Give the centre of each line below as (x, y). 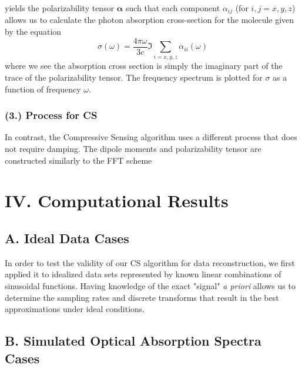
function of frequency (43, 89)
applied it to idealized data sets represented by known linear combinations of (143, 274)
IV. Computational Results (117, 200)
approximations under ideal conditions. (75, 309)
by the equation (33, 32)
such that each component (173, 8)
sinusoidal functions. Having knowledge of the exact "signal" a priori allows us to (150, 285)
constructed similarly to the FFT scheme (78, 160)
